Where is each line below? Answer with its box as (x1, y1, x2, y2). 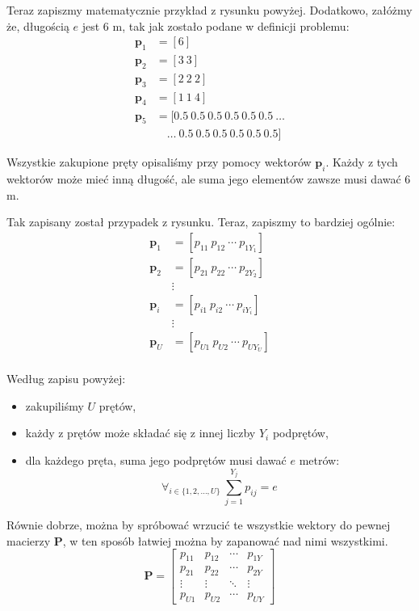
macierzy (6, 532, 51, 549)
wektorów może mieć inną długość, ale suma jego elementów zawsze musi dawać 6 (6, 171, 411, 188)
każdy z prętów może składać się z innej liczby (25, 424, 256, 441)
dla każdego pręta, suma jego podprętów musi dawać (25, 451, 287, 468)
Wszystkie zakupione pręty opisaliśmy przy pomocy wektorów (6, 154, 312, 171)
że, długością (6, 17, 69, 34)
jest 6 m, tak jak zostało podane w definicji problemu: (82, 17, 350, 34)
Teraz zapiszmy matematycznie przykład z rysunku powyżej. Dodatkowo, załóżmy (6, 2, 413, 18)
